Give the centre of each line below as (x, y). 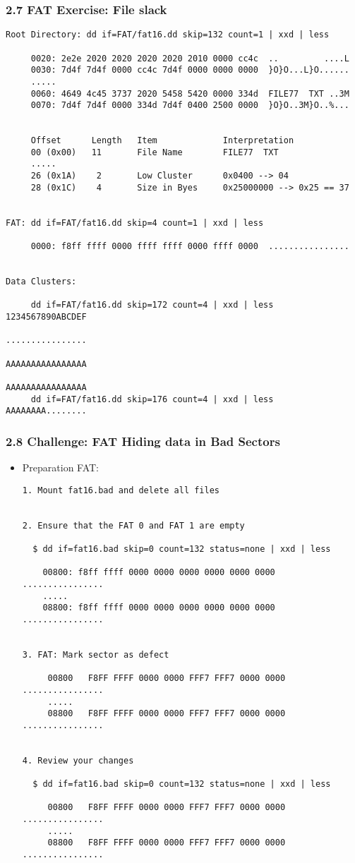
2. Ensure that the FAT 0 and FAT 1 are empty (133, 525)
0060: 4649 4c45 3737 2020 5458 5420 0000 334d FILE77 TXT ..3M (190, 93)
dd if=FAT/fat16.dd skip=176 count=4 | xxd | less (152, 399)
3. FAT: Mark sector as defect (96, 654)
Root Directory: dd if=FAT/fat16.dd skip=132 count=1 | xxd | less (168, 35)
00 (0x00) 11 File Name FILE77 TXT (155, 152)
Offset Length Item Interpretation (162, 141)
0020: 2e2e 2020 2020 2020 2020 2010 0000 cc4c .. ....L (190, 58)
